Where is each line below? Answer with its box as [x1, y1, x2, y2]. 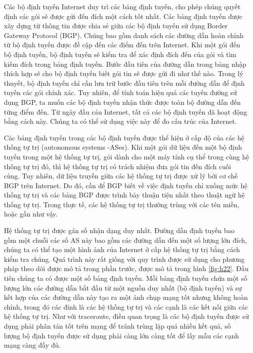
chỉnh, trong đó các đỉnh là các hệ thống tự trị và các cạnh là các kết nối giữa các [4, 301, 248, 312]
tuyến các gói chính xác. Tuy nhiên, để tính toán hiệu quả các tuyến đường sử [4, 87, 237, 98]
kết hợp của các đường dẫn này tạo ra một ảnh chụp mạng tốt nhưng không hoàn [4, 292, 248, 302]
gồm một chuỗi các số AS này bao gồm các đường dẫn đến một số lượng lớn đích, [4, 235, 247, 245]
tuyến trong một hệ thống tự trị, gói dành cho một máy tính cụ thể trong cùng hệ [4, 151, 249, 161]
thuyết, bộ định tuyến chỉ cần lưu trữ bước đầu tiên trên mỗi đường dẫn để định [4, 78, 245, 88]
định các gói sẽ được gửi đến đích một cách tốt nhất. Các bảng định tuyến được [4, 11, 243, 21]
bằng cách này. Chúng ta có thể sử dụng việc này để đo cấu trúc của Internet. [4, 116, 237, 126]
